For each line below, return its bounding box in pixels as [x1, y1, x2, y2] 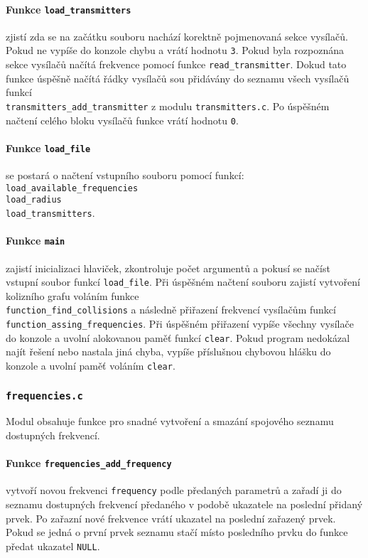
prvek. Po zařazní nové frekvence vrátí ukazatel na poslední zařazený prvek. [6, 510, 336, 525]
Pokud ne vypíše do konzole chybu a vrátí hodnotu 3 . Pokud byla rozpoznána [6, 43, 345, 58]
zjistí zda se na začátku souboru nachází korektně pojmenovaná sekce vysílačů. [6, 28, 348, 43]
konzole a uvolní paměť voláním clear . [6, 358, 175, 372]
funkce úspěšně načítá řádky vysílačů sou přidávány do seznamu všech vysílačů [6, 70, 350, 85]
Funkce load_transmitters [6, 1, 131, 16]
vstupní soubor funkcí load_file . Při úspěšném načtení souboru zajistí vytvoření [6, 274, 360, 289]
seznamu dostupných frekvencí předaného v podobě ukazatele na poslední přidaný [6, 497, 363, 512]
